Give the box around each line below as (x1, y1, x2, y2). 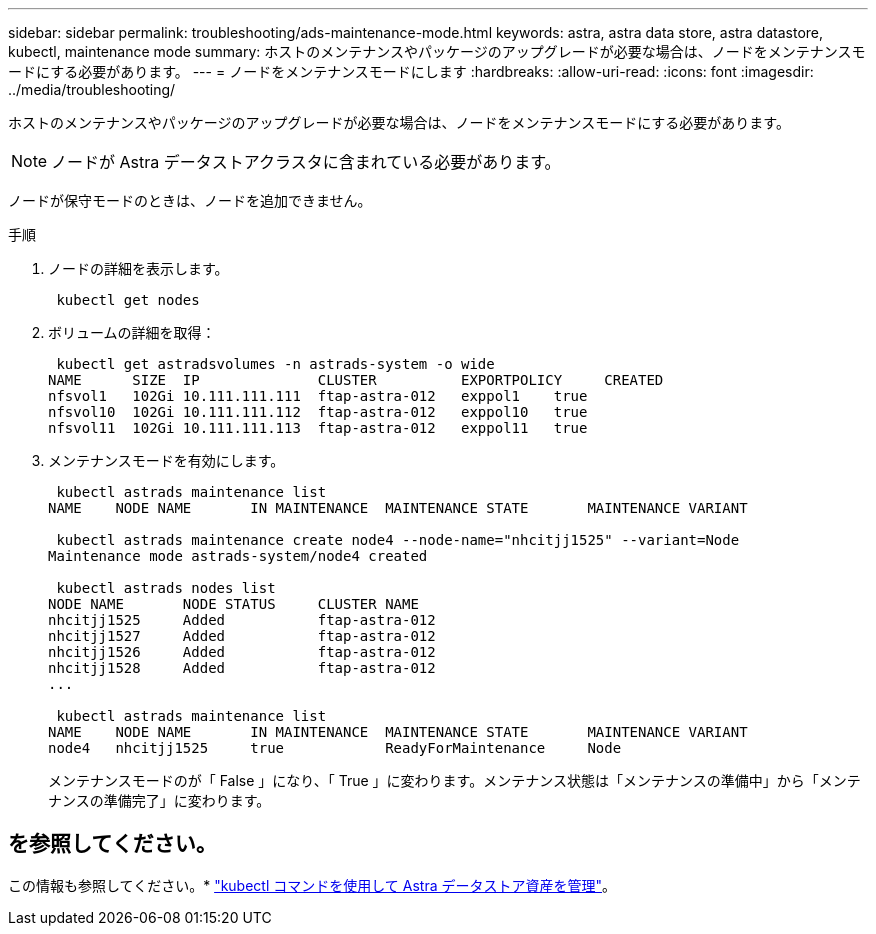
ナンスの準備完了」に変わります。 (48, 792, 271, 809)
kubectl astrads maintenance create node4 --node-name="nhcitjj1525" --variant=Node (56, 532, 740, 548)
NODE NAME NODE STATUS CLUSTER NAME (48, 596, 419, 612)
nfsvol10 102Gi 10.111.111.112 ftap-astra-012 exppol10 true (48, 404, 588, 420)
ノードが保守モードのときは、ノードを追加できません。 (8, 192, 372, 209)
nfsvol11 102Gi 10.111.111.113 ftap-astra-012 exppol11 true (48, 420, 588, 436)
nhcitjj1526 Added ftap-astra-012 (48, 644, 436, 660)
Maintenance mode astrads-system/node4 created (48, 548, 428, 564)
